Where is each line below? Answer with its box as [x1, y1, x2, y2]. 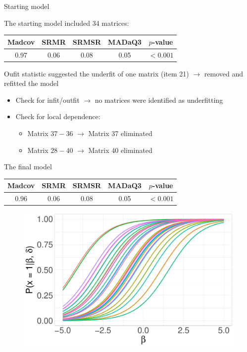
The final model [4, 161, 52, 172]
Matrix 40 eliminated [88, 144, 152, 155]
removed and [204, 68, 243, 78]
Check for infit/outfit [15, 94, 80, 105]
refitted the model [4, 78, 59, 88]
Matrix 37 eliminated [88, 128, 152, 138]
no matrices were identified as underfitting [95, 94, 223, 105]
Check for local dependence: [15, 111, 100, 122]
